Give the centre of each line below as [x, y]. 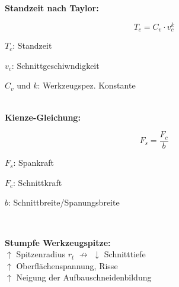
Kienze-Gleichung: [43, 117]
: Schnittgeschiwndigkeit [55, 65]
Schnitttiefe [125, 254]
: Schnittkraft [38, 182]
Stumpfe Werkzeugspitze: [58, 242]
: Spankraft [33, 163]
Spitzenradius [41, 254]
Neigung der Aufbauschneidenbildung [84, 277]
